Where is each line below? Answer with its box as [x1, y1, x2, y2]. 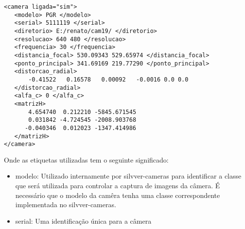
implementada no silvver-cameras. [15, 199, 116, 210]
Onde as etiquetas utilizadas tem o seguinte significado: [4, 154, 169, 164]
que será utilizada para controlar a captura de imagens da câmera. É [15, 180, 220, 190]
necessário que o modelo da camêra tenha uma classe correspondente [15, 190, 220, 200]
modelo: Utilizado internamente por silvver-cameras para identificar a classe [15, 171, 242, 181]
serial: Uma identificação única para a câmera [15, 215, 152, 226]
